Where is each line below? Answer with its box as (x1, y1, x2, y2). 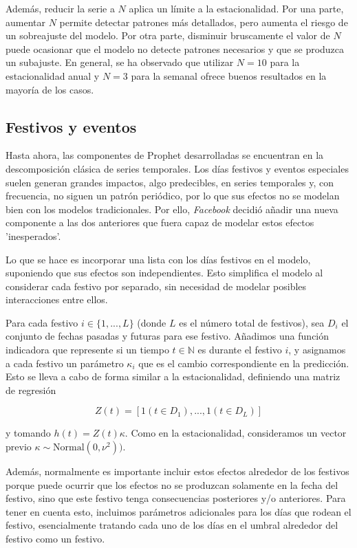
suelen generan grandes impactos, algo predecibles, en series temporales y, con (6, 175, 334, 189)
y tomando (6, 426, 51, 440)
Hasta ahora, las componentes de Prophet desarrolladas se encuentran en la (6, 148, 324, 162)
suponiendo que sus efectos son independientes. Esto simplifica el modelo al (6, 265, 323, 280)
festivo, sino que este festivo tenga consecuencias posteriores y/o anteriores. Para (6, 491, 346, 505)
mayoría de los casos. (6, 82, 94, 96)
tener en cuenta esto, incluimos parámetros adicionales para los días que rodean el (6, 504, 351, 518)
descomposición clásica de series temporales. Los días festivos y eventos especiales (6, 161, 349, 175)
